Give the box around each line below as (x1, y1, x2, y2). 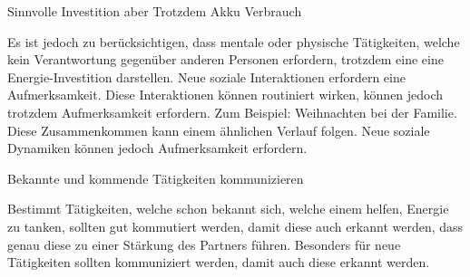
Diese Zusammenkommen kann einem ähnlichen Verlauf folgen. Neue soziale (7, 120, 430, 139)
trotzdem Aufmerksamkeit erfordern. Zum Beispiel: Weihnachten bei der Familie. (7, 102, 457, 121)
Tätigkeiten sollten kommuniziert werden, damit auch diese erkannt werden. (7, 253, 430, 272)
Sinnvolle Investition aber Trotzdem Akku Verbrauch (7, 2, 302, 20)
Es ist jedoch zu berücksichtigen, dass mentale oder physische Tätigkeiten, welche (7, 32, 460, 51)
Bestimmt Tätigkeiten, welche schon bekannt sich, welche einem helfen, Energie (7, 199, 449, 218)
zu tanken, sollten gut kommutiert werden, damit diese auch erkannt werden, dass (7, 216, 464, 235)
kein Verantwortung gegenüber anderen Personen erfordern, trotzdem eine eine (7, 50, 444, 69)
